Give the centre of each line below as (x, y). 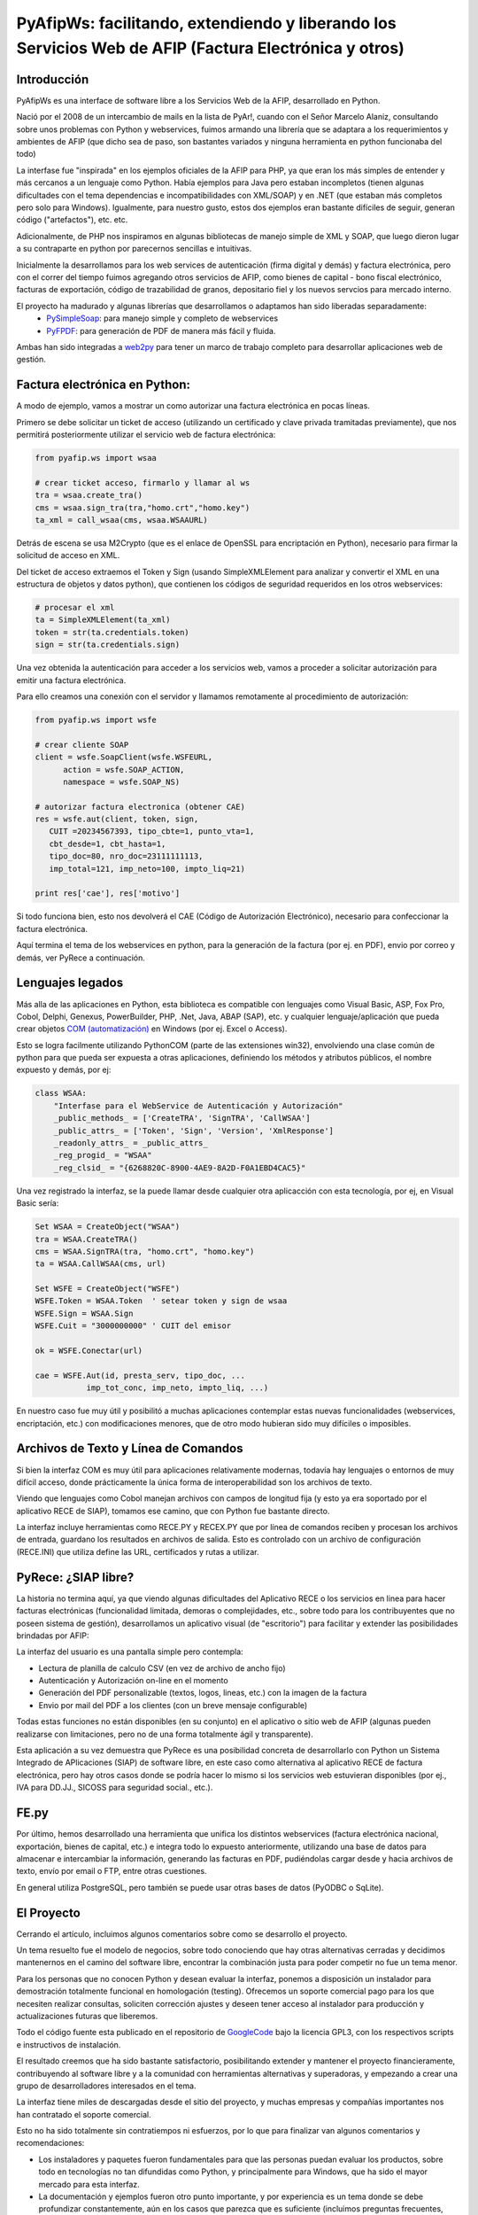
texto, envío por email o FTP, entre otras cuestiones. (112, 1871)
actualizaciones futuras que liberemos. (87, 2016)
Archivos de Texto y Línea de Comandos (130, 1449)
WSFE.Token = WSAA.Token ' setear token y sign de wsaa (161, 1301)
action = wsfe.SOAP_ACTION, (124, 769)
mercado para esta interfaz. (89, 2184)
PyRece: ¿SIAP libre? (75, 1577)
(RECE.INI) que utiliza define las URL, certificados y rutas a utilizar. (138, 1551)
